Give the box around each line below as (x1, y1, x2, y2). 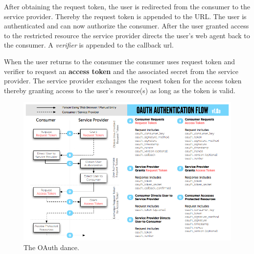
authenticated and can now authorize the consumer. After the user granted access (4, 21, 249, 31)
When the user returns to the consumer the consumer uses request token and (4, 56, 235, 66)
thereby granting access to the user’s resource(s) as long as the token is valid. (4, 85, 235, 95)
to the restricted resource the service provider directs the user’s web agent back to (4, 30, 250, 40)
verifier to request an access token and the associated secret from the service (4, 66, 238, 76)
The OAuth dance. (23, 242, 79, 252)
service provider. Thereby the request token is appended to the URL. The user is (4, 11, 247, 21)
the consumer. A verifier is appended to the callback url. (4, 40, 174, 50)
